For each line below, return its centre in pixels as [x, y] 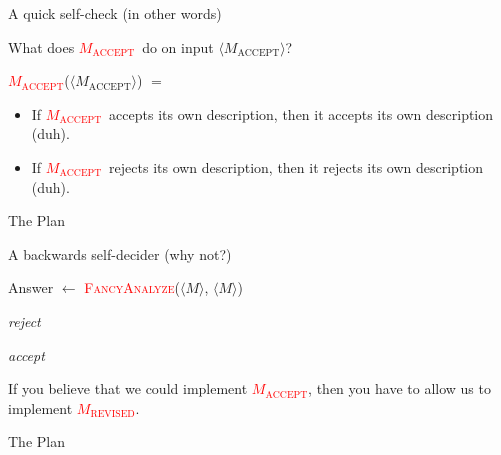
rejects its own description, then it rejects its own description [296, 166]
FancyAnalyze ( [132, 287]
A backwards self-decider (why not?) [120, 253]
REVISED [112, 414]
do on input [178, 46]
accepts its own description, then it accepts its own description [301, 113]
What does [41, 46]
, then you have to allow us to [399, 388]
